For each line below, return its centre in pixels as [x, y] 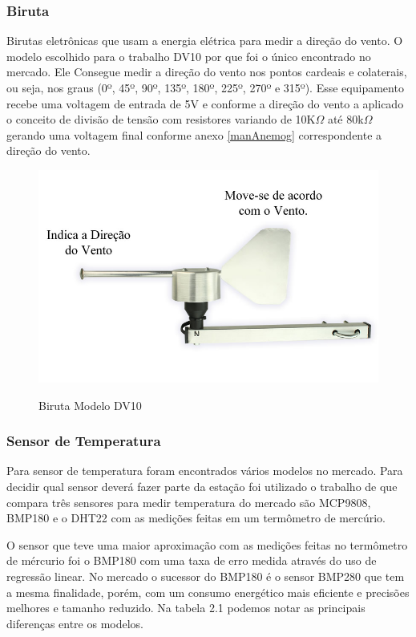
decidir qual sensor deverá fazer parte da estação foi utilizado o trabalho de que [202, 486]
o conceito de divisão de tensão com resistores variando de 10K [161, 119]
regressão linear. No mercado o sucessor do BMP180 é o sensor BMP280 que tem [206, 576]
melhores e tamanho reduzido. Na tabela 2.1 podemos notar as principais [186, 608]
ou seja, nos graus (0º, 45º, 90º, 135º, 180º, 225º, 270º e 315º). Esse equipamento [205, 87]
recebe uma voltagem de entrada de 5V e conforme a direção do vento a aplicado [205, 103]
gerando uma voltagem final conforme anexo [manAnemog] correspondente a [194, 134]
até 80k [345, 119]
